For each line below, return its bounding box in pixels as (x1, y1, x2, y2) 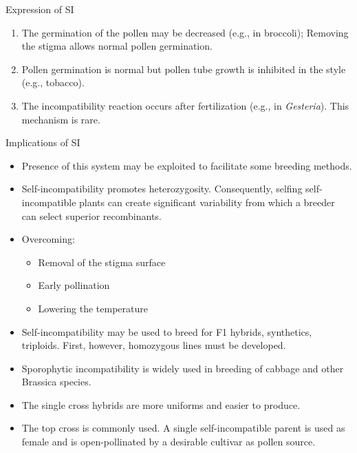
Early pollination (38, 278, 110, 292)
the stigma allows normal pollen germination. (21, 39, 213, 53)
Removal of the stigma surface (38, 254, 166, 269)
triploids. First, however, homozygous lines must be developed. (21, 338, 286, 352)
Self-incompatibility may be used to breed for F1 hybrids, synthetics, (21, 324, 312, 339)
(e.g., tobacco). (21, 75, 85, 90)
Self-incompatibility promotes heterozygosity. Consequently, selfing (21, 181, 303, 196)
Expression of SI (6, 2, 74, 16)
